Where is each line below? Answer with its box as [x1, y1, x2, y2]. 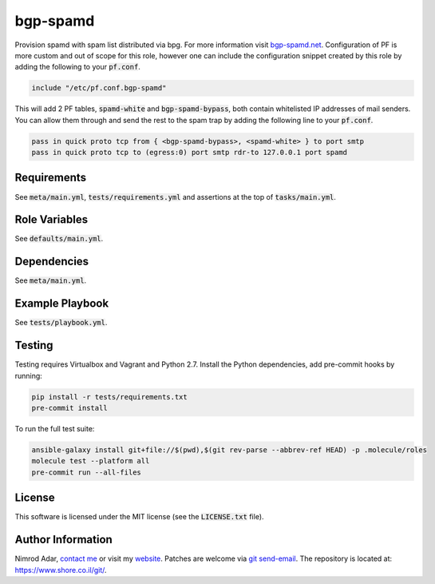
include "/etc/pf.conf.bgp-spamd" [31, 84, 167, 93]
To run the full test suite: [14, 423, 95, 433]
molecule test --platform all [31, 456, 150, 466]
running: [14, 371, 43, 380]
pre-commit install [31, 403, 108, 412]
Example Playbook [14, 296, 109, 311]
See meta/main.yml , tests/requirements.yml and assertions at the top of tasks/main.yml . [14, 192, 337, 201]
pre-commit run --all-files [31, 467, 141, 477]
